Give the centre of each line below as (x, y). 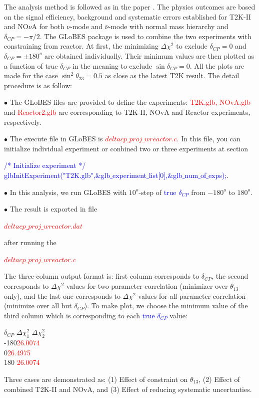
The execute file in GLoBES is (56, 139)
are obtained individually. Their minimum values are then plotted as (149, 55)
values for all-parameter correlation (192, 295)
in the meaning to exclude (112, 65)
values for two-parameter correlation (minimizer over (147, 286)
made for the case (31, 75)
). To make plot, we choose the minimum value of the (166, 306)
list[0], (158, 175)
